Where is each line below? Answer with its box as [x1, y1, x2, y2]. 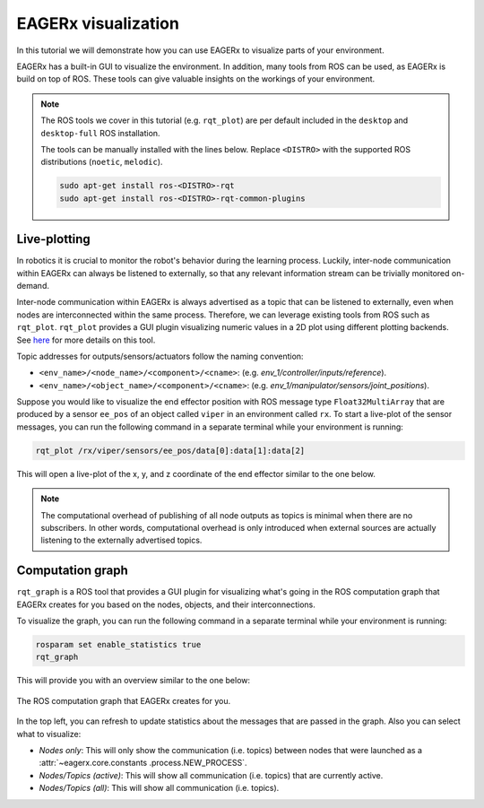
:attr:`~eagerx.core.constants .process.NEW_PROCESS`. [39, 758, 247, 769]
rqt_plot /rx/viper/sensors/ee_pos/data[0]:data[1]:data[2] [35, 445, 306, 456]
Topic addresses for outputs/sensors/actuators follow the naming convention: [16, 351, 304, 361]
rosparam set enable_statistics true [35, 639, 202, 650]
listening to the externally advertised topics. [40, 534, 203, 546]
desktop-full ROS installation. [40, 127, 160, 138]
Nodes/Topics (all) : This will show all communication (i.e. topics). [39, 783, 280, 794]
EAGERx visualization [16, 13, 179, 33]
